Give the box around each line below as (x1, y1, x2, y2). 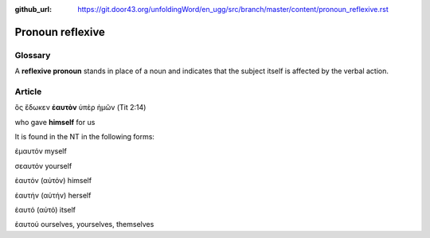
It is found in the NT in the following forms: (14, 132, 155, 142)
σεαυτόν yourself (14, 161, 72, 170)
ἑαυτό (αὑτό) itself (14, 205, 76, 215)
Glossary (14, 49, 51, 60)
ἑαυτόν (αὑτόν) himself (14, 176, 92, 185)
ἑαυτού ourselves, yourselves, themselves (14, 220, 154, 229)
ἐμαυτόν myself (14, 146, 67, 156)
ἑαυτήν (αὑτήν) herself (14, 190, 92, 200)
